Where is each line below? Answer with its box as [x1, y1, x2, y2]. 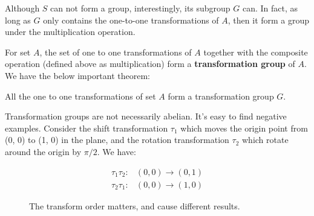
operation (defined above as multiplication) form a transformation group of [5, 57, 295, 70]
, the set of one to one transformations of [39, 45, 192, 58]
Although [5, 2, 40, 14]
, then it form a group [227, 13, 310, 26]
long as [5, 13, 31, 26]
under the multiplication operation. [5, 25, 136, 38]
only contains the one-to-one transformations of [43, 13, 219, 26]
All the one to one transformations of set [5, 89, 156, 102]
